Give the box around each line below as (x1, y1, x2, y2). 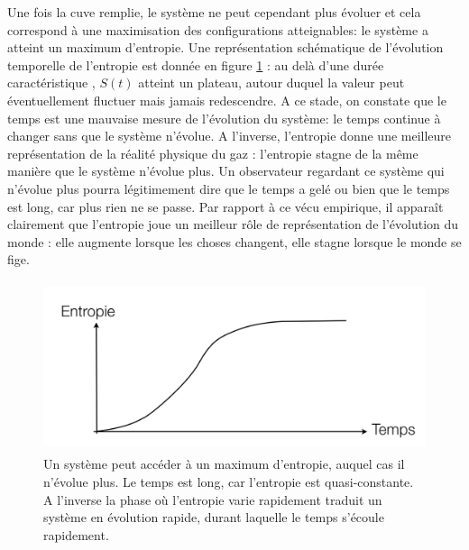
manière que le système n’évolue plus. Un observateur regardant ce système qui (7, 161, 445, 180)
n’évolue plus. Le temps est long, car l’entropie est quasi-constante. (43, 472, 414, 491)
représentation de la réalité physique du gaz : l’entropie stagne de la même (7, 143, 418, 162)
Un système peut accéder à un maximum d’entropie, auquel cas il (43, 454, 405, 473)
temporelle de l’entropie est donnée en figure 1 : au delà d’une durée (7, 55, 384, 74)
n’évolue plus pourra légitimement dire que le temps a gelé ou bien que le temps (7, 179, 450, 197)
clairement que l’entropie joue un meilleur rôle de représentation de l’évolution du (7, 215, 459, 234)
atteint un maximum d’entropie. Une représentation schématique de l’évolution (7, 38, 444, 57)
